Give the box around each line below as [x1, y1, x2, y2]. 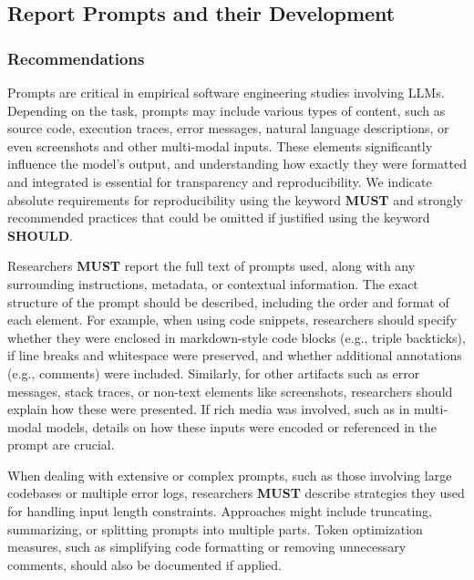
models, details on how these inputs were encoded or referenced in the [46, 417, 437, 436]
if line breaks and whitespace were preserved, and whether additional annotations [7, 346, 462, 365]
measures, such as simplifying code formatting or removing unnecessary [7, 537, 407, 556]
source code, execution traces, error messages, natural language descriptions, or [7, 119, 449, 138]
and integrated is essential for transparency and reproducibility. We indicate [7, 171, 432, 191]
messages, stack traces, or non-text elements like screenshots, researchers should [7, 381, 453, 400]
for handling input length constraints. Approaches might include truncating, [7, 502, 432, 521]
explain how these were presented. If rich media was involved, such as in [7, 399, 410, 419]
